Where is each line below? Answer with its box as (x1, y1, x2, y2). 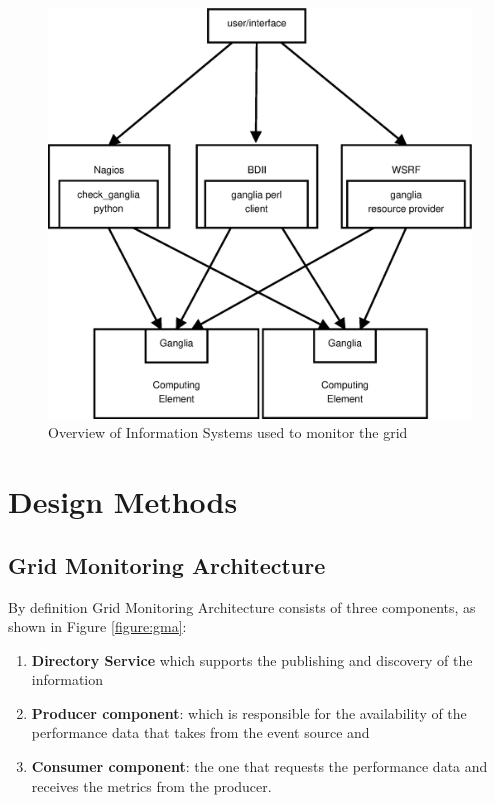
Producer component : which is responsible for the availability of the (31, 702, 467, 723)
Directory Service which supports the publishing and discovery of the (31, 649, 473, 670)
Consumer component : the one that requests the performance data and (31, 756, 488, 777)
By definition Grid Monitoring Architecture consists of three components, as (8, 596, 476, 617)
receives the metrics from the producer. (31, 775, 272, 796)
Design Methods (8, 481, 238, 522)
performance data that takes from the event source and (31, 722, 370, 743)
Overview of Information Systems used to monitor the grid (48, 422, 408, 443)
